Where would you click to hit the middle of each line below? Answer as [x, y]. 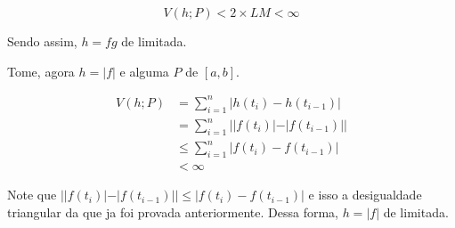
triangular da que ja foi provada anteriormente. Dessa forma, [173, 212]
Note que [32, 195]
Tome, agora [41, 71]
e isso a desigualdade [365, 195]
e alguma [144, 71]
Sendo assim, [42, 41]
